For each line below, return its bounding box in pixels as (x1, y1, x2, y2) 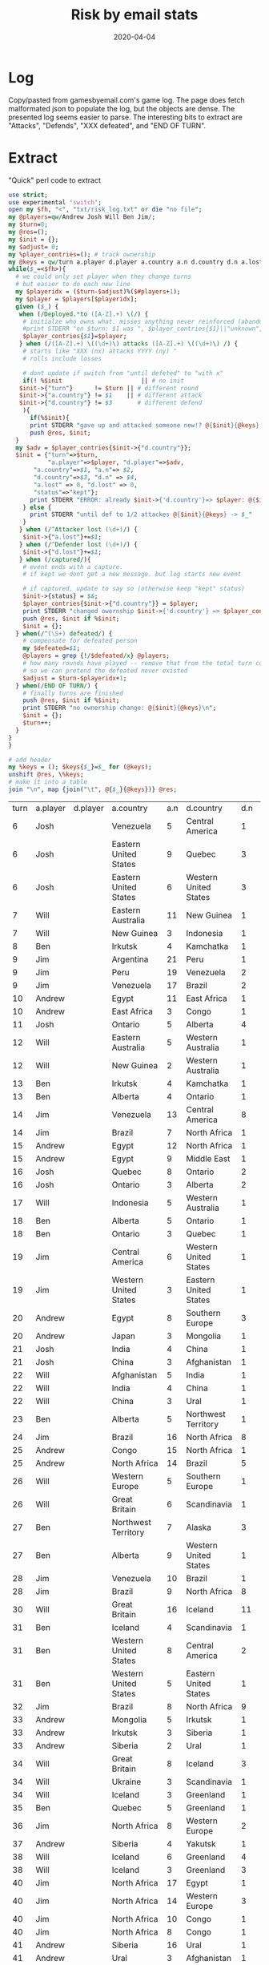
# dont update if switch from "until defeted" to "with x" (22, 369, 224, 377)
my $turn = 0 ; (8, 220, 48, 229)
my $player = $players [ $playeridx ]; (15, 295, 138, 303)
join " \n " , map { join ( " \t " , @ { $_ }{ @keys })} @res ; (8, 785, 178, 793)
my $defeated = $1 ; (22, 644, 81, 652)
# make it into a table (8, 778, 88, 786)
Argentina (111, 954, 149, 965)
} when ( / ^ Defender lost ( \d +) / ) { (18, 540, 138, 548)
